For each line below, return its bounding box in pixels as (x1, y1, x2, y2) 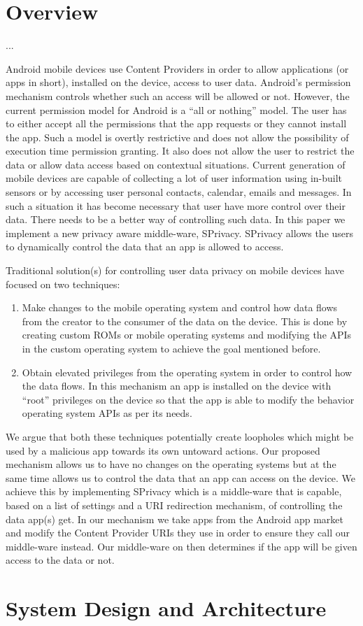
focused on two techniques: (6, 276, 120, 291)
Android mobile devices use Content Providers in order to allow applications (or (6, 61, 349, 76)
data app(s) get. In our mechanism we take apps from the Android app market (6, 511, 343, 526)
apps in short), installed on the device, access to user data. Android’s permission (6, 75, 351, 90)
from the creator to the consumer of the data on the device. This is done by (22, 313, 348, 328)
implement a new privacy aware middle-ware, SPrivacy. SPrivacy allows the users (6, 225, 354, 240)
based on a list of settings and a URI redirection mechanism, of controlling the (6, 497, 343, 512)
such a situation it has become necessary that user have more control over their (6, 198, 346, 213)
